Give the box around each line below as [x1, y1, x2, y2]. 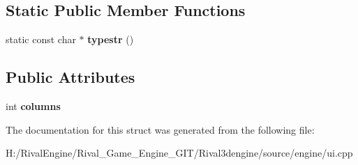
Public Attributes [6, 66, 135, 88]
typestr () [87, 32, 134, 47]
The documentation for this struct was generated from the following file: [6, 122, 315, 136]
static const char [6, 32, 76, 47]
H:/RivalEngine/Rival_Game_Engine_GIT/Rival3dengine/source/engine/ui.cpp [6, 146, 353, 160]
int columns [6, 99, 61, 113]
